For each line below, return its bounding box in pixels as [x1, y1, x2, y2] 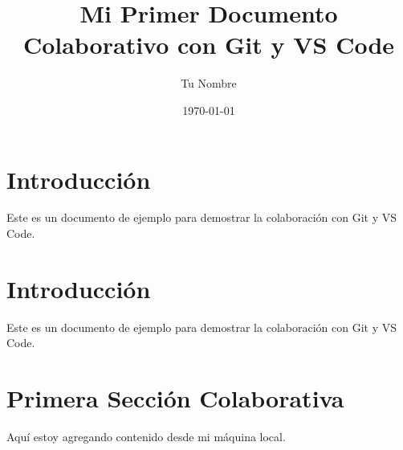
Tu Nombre [181, 75, 237, 92]
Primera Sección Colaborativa [6, 382, 344, 415]
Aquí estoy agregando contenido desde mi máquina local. [6, 428, 286, 445]
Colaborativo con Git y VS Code [22, 28, 395, 61]
